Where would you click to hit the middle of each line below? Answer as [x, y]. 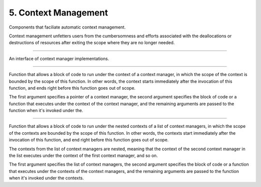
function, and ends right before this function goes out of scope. [72, 88]
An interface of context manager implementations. [59, 59]
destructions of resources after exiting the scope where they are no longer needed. [92, 43]
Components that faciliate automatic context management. [67, 27]
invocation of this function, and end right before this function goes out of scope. [89, 140]
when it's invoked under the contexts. [46, 178]
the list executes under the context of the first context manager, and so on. [83, 156]
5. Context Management [58, 13]
